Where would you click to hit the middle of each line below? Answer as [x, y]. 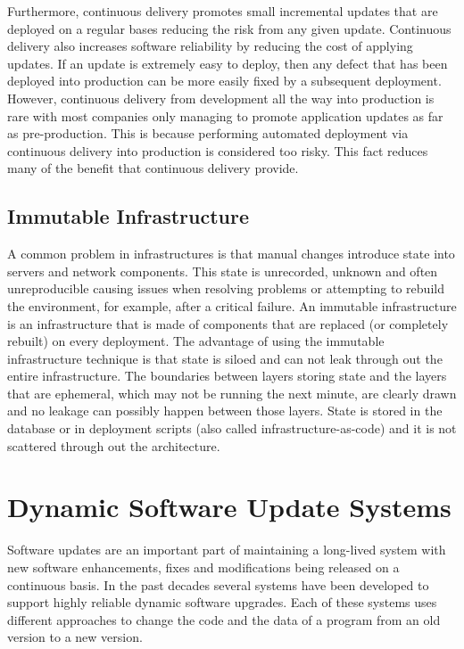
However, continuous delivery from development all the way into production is [221, 98]
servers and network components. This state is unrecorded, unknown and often [223, 271]
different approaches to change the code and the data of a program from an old [224, 619]
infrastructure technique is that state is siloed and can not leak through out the [225, 358]
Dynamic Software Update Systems [229, 507]
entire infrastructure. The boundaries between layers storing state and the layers [227, 376]
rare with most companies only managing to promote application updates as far [225, 115]
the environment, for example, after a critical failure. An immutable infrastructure [232, 305]
